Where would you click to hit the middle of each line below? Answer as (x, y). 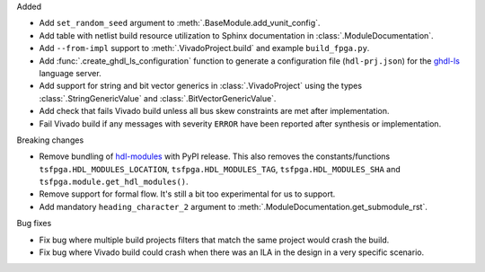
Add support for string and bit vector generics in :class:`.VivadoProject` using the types (201, 86)
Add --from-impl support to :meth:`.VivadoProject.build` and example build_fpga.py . (204, 48)
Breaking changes (50, 140)
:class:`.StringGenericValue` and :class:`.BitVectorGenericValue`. (158, 98)
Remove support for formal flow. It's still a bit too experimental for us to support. (187, 194)
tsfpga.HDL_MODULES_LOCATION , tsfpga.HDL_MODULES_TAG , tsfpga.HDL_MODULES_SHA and (220, 169)
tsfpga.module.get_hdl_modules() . (114, 182)
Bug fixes (34, 224)
